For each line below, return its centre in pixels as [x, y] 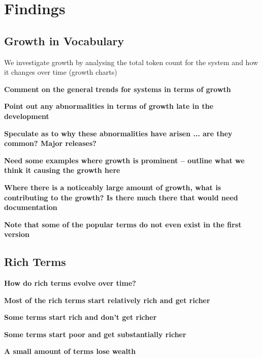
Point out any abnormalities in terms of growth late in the [109, 106]
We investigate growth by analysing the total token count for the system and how [131, 62]
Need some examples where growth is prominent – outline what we [124, 160]
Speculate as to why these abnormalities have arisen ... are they [118, 133]
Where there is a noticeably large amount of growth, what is [113, 187]
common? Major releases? [50, 143]
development [27, 116]
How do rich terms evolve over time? [70, 283]
